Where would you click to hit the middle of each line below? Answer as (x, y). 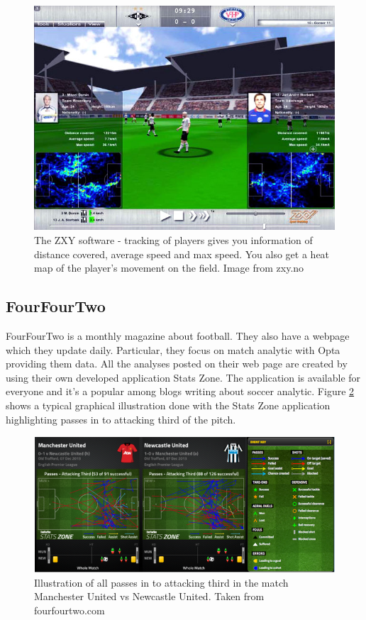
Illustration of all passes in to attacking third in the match (161, 582)
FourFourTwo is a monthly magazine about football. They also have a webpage (178, 336)
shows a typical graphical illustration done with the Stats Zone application (168, 405)
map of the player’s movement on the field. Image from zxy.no (169, 268)
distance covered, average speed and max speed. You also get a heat (182, 254)
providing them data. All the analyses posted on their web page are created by (177, 364)
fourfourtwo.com (70, 610)
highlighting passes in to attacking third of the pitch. (121, 419)
